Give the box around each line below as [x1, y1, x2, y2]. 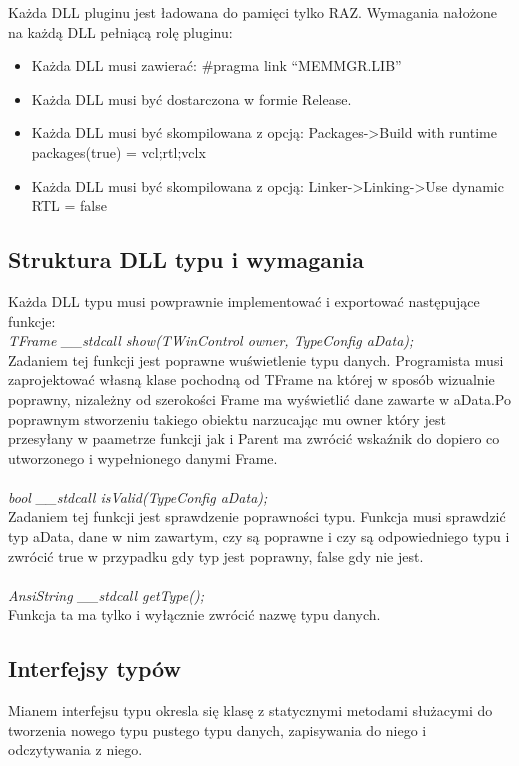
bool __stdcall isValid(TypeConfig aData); [8, 486, 268, 507]
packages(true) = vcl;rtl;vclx [31, 141, 206, 162]
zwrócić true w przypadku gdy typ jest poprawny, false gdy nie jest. [8, 545, 424, 566]
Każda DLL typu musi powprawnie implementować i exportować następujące [8, 290, 480, 311]
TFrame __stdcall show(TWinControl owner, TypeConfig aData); [8, 330, 414, 351]
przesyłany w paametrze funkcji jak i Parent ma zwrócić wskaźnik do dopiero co [8, 428, 500, 449]
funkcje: [8, 310, 56, 331]
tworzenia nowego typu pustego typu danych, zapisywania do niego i [8, 719, 427, 740]
